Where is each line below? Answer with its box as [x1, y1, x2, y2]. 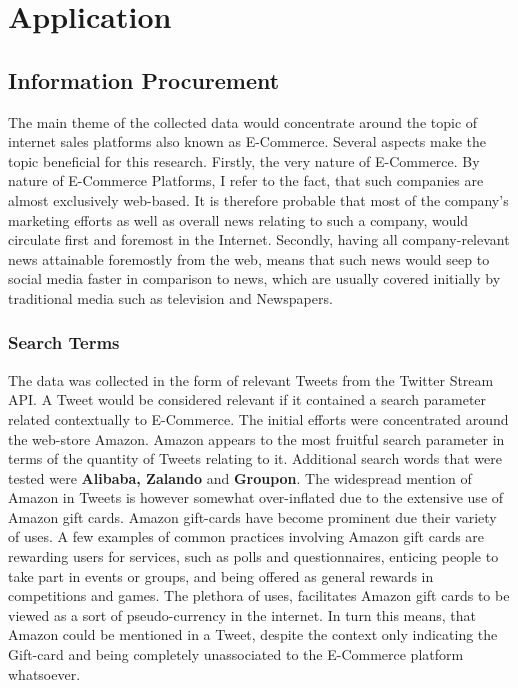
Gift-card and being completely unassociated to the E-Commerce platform [8, 644, 464, 665]
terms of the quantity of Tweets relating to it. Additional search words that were [8, 448, 502, 469]
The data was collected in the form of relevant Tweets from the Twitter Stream [8, 369, 494, 390]
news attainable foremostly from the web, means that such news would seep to [8, 248, 490, 269]
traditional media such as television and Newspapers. [8, 287, 333, 308]
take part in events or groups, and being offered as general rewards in [8, 565, 434, 586]
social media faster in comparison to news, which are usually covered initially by [8, 268, 501, 289]
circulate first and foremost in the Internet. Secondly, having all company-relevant [8, 229, 510, 250]
